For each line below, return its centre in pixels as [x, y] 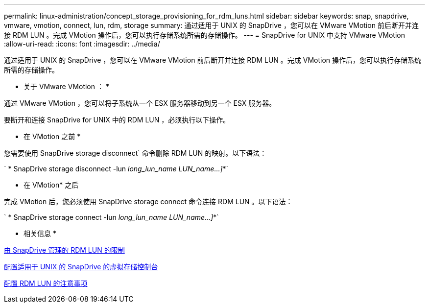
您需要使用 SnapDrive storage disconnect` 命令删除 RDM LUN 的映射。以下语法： [135, 153]
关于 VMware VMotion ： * [66, 86]
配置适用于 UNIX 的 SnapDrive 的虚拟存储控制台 [81, 267]
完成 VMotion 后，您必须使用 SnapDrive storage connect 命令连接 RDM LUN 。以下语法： [148, 201]
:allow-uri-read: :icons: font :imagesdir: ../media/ [82, 44]
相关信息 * [40, 233]
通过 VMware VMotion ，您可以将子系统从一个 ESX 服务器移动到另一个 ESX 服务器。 [140, 103]
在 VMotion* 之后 [51, 185]
